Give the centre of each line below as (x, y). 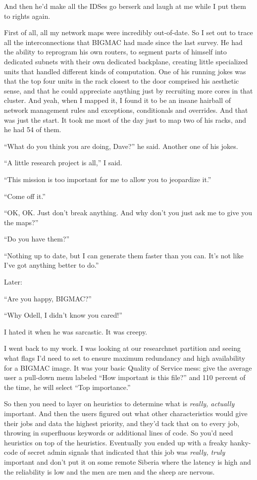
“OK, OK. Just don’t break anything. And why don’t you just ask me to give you (128, 213)
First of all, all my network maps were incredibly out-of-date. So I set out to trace (128, 32)
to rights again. (27, 16)
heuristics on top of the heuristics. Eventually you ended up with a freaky (116, 442)
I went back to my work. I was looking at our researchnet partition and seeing (122, 348)
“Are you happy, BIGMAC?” (48, 298)
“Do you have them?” (37, 239)
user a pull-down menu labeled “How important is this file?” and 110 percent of (125, 377)
